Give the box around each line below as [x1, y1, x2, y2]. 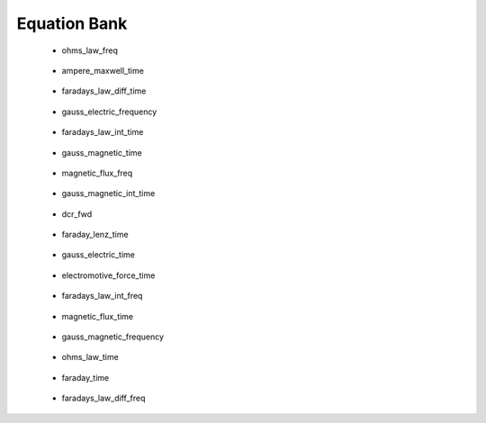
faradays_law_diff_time [61, 85, 147, 96]
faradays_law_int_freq [61, 291, 143, 301]
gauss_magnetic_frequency [61, 331, 165, 342]
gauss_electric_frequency [61, 106, 157, 117]
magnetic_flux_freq [61, 167, 133, 178]
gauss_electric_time [61, 249, 135, 260]
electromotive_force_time [61, 270, 156, 281]
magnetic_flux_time [61, 310, 134, 321]
